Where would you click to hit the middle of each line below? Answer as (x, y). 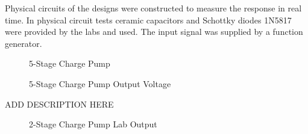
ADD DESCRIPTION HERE (59, 104)
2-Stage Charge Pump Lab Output (93, 124)
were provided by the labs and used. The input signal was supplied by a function (154, 32)
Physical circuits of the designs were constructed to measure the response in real (153, 8)
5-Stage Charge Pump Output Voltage (100, 83)
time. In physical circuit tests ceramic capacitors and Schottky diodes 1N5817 (148, 20)
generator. (24, 43)
